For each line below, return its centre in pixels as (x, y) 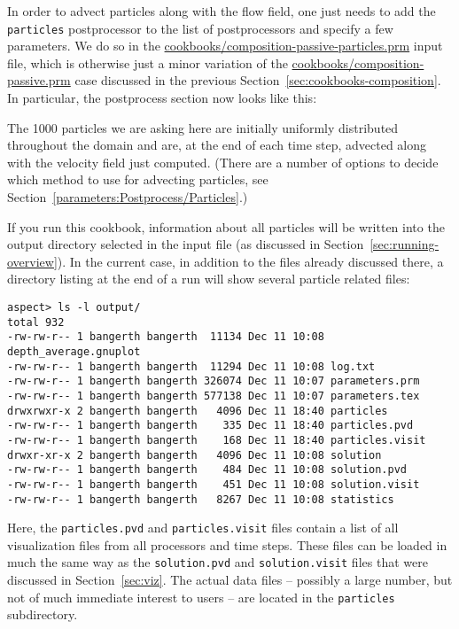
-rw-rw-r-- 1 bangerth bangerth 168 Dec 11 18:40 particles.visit (217, 440)
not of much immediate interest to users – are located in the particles (201, 597)
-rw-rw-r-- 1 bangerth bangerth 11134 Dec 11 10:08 (166, 337)
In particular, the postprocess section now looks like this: (162, 98)
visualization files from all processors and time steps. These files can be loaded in (227, 544)
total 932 (36, 322)
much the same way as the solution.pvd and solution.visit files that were (218, 562)
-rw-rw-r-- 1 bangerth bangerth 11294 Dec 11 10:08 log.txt (191, 366)
